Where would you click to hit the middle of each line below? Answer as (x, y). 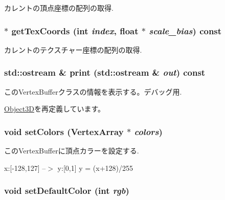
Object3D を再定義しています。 (55, 109)
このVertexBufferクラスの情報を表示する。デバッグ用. (93, 91)
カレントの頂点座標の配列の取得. (59, 8)
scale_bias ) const (185, 30)
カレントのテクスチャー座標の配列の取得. (73, 49)
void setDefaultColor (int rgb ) (67, 191)
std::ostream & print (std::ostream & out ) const (105, 72)
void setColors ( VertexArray (64, 131)
